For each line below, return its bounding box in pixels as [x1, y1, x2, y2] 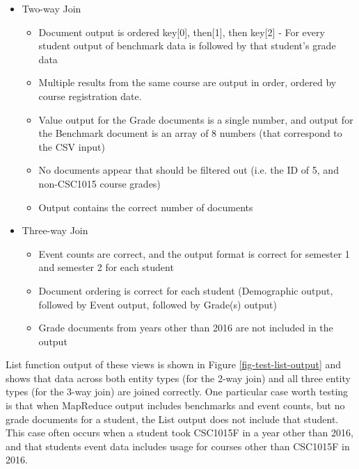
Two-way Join [22, 1, 81, 15]
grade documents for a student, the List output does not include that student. [6, 411, 339, 426]
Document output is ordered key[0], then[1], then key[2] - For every [38, 24, 325, 39]
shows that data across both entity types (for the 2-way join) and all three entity [6, 370, 351, 385]
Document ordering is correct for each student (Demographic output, [38, 283, 333, 297]
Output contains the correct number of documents [38, 199, 253, 214]
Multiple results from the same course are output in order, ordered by [38, 75, 337, 90]
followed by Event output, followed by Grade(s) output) [38, 297, 277, 311]
